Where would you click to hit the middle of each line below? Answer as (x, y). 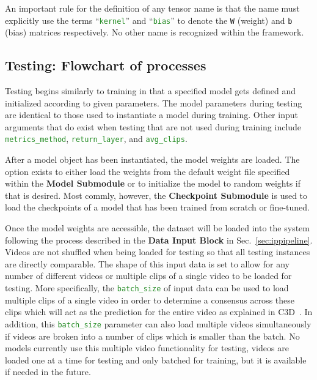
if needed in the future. (48, 372)
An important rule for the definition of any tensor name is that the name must (152, 8)
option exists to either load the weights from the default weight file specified (148, 171)
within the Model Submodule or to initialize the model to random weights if (153, 183)
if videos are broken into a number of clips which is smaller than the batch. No (152, 336)
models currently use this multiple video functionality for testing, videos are (147, 348)
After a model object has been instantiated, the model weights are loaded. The (152, 159)
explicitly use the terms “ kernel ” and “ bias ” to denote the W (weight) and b (149, 20)
